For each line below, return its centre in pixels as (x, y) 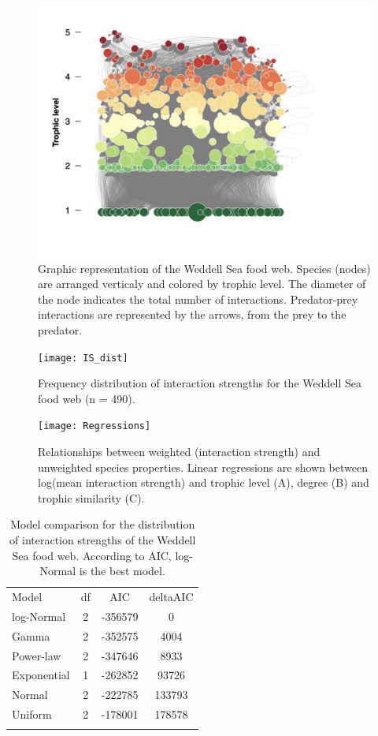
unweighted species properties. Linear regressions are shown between (203, 467)
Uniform (32, 714)
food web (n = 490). (87, 398)
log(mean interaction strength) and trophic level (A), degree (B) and (204, 482)
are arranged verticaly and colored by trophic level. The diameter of (202, 284)
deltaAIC (171, 597)
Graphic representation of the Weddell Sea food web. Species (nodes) (204, 268)
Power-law (37, 655)
